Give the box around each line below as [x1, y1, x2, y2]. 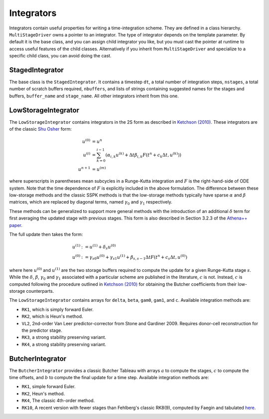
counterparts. [26, 288, 54, 294]
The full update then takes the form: [9, 231, 83, 237]
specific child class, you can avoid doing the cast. [9, 53, 112, 59]
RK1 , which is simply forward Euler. [21, 306, 94, 312]
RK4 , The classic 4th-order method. [21, 398, 95, 404]
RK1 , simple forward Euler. [21, 384, 76, 390]
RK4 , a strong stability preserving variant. [21, 341, 107, 347]
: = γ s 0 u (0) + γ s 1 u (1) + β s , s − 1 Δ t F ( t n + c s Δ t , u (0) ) [81, 253, 188, 261]
